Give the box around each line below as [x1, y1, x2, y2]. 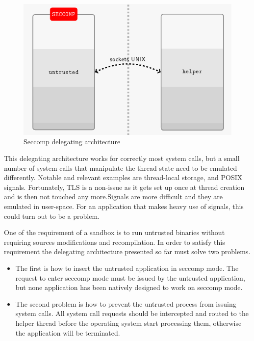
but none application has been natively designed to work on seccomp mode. [15, 282, 243, 292]
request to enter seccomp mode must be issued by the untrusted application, [15, 272, 245, 283]
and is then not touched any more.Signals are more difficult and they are [4, 191, 223, 202]
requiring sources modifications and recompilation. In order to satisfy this [4, 236, 225, 247]
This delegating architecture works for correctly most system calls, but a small [4, 153, 240, 163]
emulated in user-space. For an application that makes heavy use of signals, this [4, 201, 244, 211]
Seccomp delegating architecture [24, 136, 121, 147]
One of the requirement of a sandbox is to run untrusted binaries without [4, 227, 225, 237]
